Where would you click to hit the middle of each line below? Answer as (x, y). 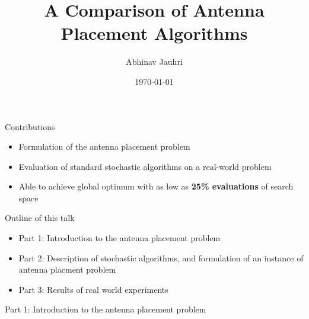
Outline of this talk (40, 218)
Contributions (30, 126)
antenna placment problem (67, 269)
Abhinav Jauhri (154, 61)
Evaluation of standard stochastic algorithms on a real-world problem (145, 166)
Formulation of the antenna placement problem (104, 146)
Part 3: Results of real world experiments (93, 289)
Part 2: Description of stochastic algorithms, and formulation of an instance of (161, 258)
